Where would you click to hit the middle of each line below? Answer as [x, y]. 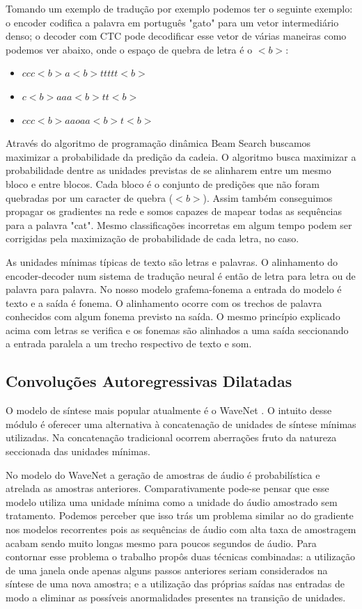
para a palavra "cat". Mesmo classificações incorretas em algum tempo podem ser [179, 224]
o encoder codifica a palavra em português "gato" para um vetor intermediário [172, 22]
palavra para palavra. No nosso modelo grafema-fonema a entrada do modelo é [174, 289]
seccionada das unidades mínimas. [78, 451]
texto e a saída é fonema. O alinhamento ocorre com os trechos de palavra [164, 302]
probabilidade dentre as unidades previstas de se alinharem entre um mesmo [168, 170]
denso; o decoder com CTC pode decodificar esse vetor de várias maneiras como [176, 36]
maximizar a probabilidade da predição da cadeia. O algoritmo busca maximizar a [181, 156]
